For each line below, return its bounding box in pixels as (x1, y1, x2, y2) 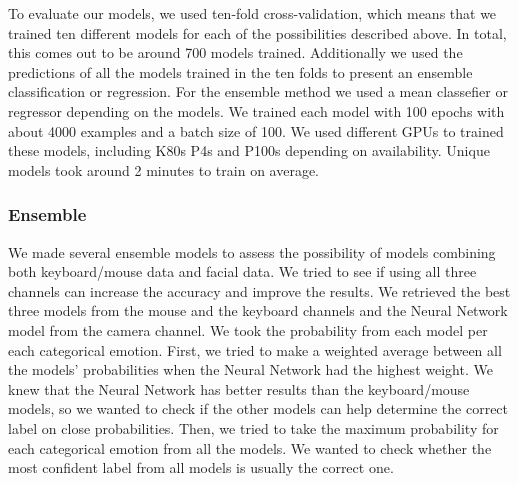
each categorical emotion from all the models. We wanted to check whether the (8, 437, 492, 458)
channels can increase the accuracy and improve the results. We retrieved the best (8, 280, 511, 301)
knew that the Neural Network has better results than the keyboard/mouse (8, 378, 470, 399)
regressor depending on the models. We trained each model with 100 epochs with (8, 100, 505, 121)
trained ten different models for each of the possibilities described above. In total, (8, 22, 507, 43)
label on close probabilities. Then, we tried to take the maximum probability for (8, 417, 499, 438)
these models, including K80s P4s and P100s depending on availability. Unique (8, 140, 490, 161)
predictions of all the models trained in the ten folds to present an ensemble (8, 61, 473, 82)
